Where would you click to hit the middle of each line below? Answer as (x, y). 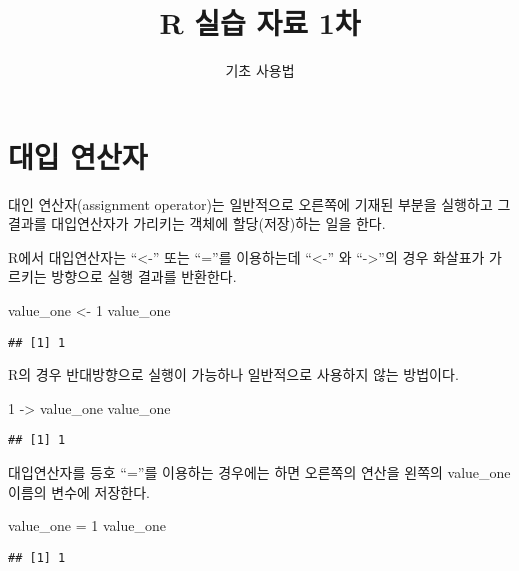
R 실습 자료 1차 (260, 22)
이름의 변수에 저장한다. (79, 491)
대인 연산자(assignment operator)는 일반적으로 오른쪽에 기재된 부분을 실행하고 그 (259, 203)
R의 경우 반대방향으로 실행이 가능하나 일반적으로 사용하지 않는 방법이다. (233, 374)
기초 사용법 (260, 70)
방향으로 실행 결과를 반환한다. (144, 276)
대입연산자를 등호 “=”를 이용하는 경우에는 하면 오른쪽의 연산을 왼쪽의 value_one (259, 472)
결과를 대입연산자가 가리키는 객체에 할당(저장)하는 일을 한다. (197, 223)
